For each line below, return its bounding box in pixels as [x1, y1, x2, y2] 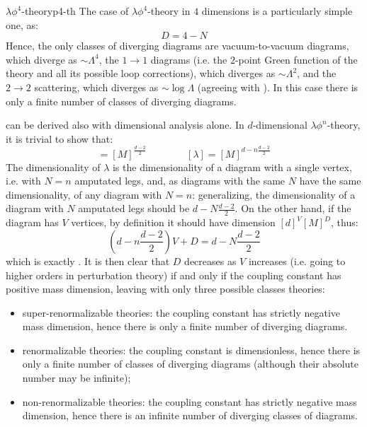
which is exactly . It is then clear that [6, 253, 170, 268]
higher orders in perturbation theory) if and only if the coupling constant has [6, 267, 341, 282]
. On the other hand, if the [235, 201, 351, 216]
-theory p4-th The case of [21, 4, 129, 18]
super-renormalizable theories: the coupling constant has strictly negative [22, 305, 340, 320]
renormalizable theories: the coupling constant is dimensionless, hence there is [22, 342, 361, 357]
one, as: [6, 17, 38, 32]
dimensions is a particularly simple [201, 4, 353, 18]
